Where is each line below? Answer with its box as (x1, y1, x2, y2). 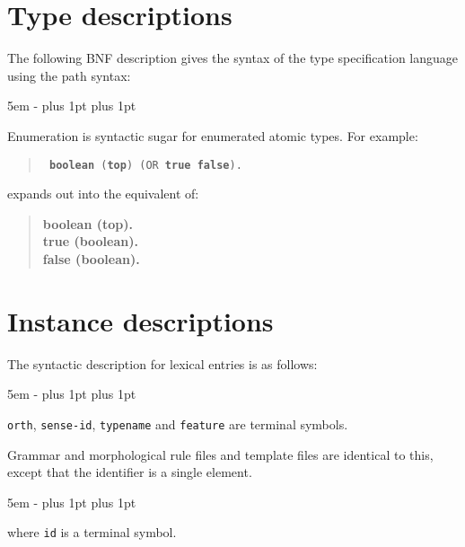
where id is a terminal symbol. (7, 523, 177, 542)
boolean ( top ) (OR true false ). (48, 158, 242, 172)
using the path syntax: (7, 66, 131, 84)
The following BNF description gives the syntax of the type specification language (7, 49, 459, 67)
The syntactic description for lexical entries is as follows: (7, 354, 318, 373)
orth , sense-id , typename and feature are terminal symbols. (7, 414, 348, 433)
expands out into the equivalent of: (7, 184, 199, 203)
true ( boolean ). (42, 232, 138, 251)
